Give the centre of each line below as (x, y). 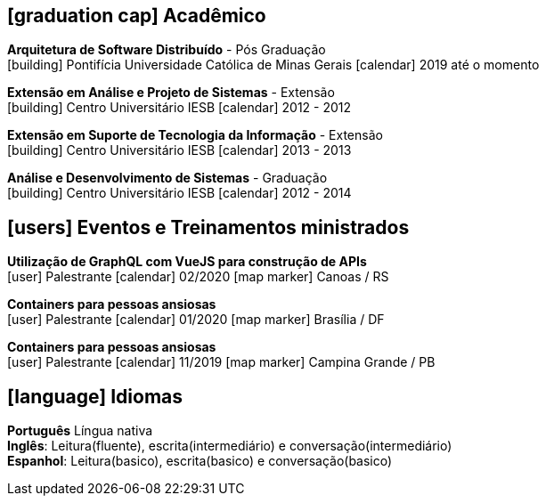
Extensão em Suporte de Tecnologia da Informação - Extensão (195, 135)
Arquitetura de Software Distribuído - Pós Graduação (167, 50)
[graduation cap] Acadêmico (137, 16)
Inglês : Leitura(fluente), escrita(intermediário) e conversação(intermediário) (230, 446)
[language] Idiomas (95, 396)
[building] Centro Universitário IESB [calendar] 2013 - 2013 (179, 150)
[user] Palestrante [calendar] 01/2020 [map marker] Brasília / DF (196, 320)
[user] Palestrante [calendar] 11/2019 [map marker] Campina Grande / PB (221, 362)
